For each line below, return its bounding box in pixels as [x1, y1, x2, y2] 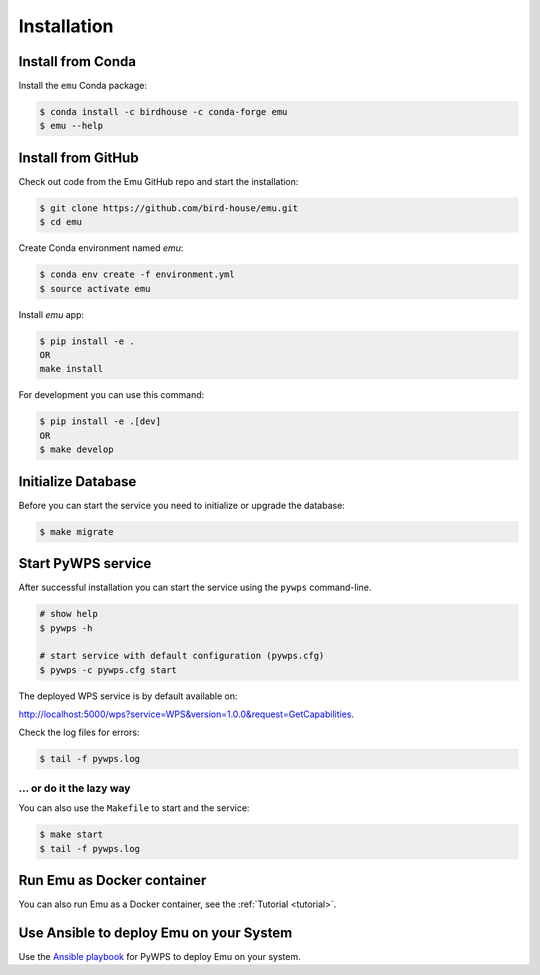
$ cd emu [39, 216, 83, 228]
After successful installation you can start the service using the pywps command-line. [18, 581, 372, 594]
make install [39, 363, 104, 375]
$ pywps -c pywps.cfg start [39, 664, 177, 675]
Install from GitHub [18, 149, 139, 166]
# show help [39, 608, 99, 620]
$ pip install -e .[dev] [39, 416, 162, 427]
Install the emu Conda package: [18, 80, 148, 92]
